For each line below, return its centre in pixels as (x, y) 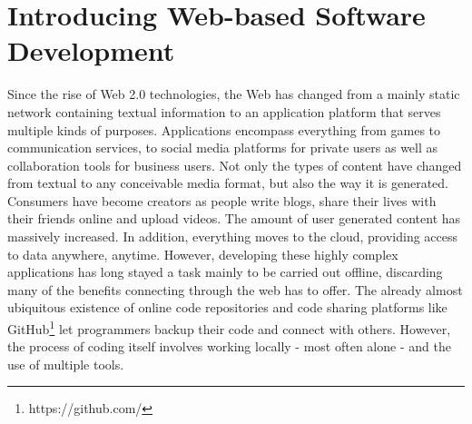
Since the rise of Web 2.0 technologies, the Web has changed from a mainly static (234, 94)
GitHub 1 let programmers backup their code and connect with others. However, (229, 327)
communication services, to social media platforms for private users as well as (223, 148)
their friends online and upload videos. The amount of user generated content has (234, 218)
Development (91, 50)
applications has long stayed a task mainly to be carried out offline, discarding (225, 272)
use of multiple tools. (66, 364)
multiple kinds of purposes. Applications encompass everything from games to (224, 129)
